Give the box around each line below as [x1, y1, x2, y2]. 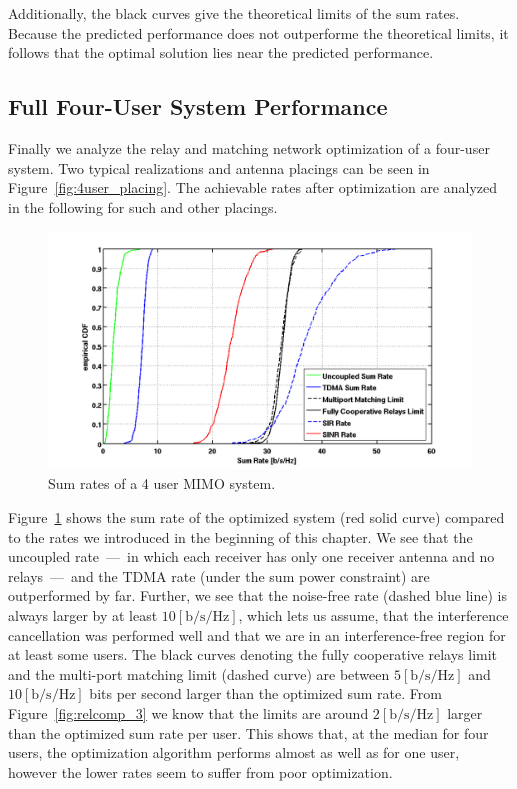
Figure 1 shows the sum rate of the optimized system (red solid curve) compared [8, 507, 505, 528]
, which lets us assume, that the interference [238, 605, 509, 626]
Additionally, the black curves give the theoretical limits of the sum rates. [8, 3, 460, 23]
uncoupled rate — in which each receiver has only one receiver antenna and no [8, 546, 495, 567]
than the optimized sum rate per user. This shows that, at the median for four [8, 722, 489, 743]
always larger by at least [8, 605, 158, 626]
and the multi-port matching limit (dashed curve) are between [8, 663, 390, 684]
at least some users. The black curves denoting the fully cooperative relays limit [8, 644, 498, 665]
